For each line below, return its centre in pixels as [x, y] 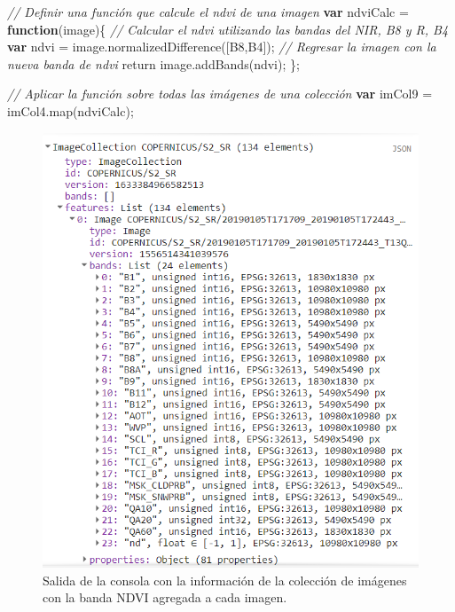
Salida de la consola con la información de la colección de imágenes [225, 580]
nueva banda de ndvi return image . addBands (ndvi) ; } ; [153, 63]
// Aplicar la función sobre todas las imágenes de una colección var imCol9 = [220, 94]
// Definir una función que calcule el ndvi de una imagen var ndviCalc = [208, 12]
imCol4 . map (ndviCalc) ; [71, 110]
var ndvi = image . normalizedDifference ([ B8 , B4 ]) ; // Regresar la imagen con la [222, 47]
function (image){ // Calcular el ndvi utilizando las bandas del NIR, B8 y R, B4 [228, 29]
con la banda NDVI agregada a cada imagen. [165, 597]
